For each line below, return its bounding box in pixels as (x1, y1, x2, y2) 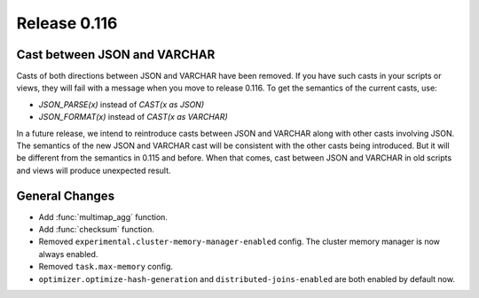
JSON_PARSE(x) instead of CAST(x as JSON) (38, 98, 204, 110)
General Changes (16, 188, 115, 203)
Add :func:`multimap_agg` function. (38, 211, 169, 222)
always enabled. (38, 248, 98, 259)
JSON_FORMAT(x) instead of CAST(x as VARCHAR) (38, 112, 228, 122)
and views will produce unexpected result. (16, 165, 172, 176)
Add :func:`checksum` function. (38, 224, 154, 235)
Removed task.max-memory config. (38, 262, 173, 272)
